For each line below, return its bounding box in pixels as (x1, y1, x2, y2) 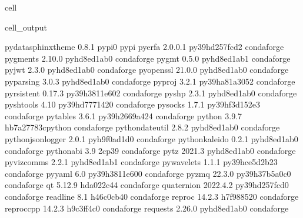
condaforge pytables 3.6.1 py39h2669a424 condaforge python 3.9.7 (5, 109, 242, 122)
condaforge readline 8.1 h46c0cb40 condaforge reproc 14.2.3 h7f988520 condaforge (5, 190, 299, 202)
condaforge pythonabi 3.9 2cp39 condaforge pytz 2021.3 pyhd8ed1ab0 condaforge (5, 144, 296, 156)
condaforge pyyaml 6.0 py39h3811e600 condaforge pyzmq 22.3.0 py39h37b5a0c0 (5, 167, 291, 179)
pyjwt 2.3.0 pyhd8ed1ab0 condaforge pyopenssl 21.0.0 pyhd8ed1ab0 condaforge (5, 63, 289, 76)
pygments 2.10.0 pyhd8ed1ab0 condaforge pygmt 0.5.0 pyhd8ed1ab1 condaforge (5, 52, 291, 64)
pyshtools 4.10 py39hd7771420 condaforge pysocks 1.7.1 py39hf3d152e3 (5, 98, 260, 110)
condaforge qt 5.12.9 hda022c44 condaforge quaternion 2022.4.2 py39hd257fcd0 (5, 179, 289, 191)
